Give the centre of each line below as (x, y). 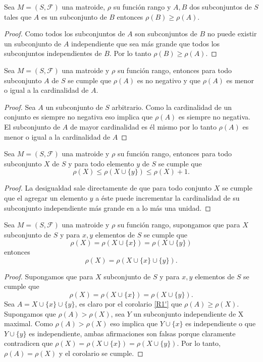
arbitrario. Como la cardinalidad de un (172, 107)
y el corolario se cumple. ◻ (101, 353)
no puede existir (232, 34)
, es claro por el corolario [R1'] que (128, 304)
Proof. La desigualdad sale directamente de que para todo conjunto (108, 188)
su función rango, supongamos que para (179, 225)
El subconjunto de (32, 126)
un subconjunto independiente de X (189, 313)
